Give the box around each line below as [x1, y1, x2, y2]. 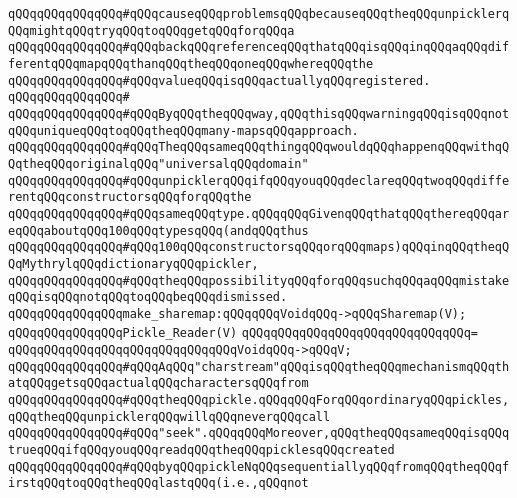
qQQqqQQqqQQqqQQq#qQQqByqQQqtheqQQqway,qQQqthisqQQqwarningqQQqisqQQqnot [8, 106, 510, 121]
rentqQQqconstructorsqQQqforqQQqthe [8, 190, 252, 205]
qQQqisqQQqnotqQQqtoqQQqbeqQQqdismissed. [8, 290, 288, 305]
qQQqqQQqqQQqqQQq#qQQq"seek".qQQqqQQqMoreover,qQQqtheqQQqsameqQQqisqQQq [8, 426, 510, 441]
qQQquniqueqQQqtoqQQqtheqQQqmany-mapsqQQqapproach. [8, 123, 359, 138]
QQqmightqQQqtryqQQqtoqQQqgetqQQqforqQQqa [8, 23, 295, 38]
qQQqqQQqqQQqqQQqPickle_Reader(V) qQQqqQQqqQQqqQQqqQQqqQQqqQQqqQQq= [8, 326, 479, 341]
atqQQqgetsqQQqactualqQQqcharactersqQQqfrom [8, 376, 309, 391]
